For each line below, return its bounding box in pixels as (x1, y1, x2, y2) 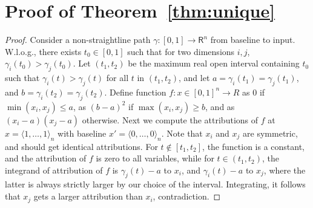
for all (106, 71, 129, 84)
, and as (205, 100, 235, 112)
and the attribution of (5, 152, 87, 164)
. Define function (104, 85, 166, 98)
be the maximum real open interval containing (128, 57, 300, 70)
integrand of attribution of (5, 163, 103, 176)
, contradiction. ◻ (153, 190, 221, 203)
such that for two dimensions (127, 45, 235, 57)
